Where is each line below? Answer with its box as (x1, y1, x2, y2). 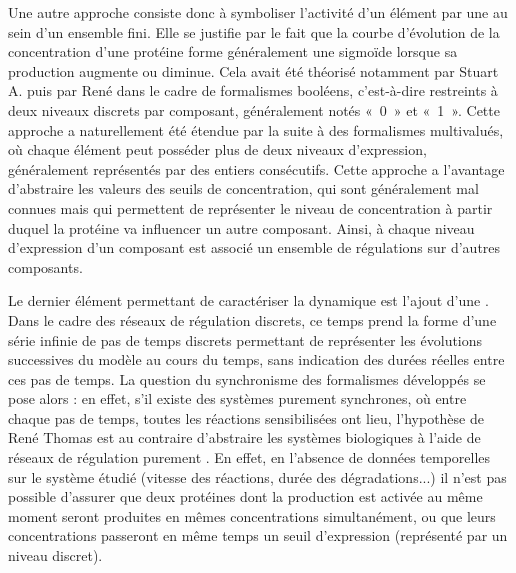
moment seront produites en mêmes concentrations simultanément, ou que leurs (8, 505, 496, 526)
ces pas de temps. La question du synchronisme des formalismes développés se (8, 368, 486, 389)
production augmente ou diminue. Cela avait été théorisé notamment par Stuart (8, 60, 499, 81)
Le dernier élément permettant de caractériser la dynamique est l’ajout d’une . (8, 290, 489, 311)
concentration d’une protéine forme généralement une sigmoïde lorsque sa (8, 41, 458, 62)
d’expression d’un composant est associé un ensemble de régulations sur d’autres (8, 237, 501, 258)
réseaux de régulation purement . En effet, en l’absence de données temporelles (8, 447, 491, 468)
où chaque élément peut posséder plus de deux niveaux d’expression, (8, 139, 427, 160)
